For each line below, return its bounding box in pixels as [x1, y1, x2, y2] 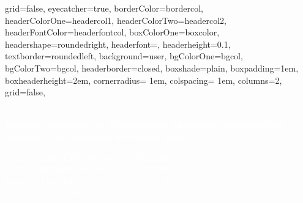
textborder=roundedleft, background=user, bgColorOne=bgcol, [5, 50, 243, 62]
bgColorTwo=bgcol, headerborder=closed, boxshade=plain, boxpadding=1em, [5, 61, 299, 74]
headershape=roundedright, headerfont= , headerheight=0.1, [5, 37, 231, 50]
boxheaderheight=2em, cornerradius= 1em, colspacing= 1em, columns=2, [5, 73, 282, 86]
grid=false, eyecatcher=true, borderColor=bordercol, [5, 2, 203, 14]
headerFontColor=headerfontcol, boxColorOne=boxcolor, [5, 26, 220, 39]
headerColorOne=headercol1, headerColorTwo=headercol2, [5, 13, 226, 26]
